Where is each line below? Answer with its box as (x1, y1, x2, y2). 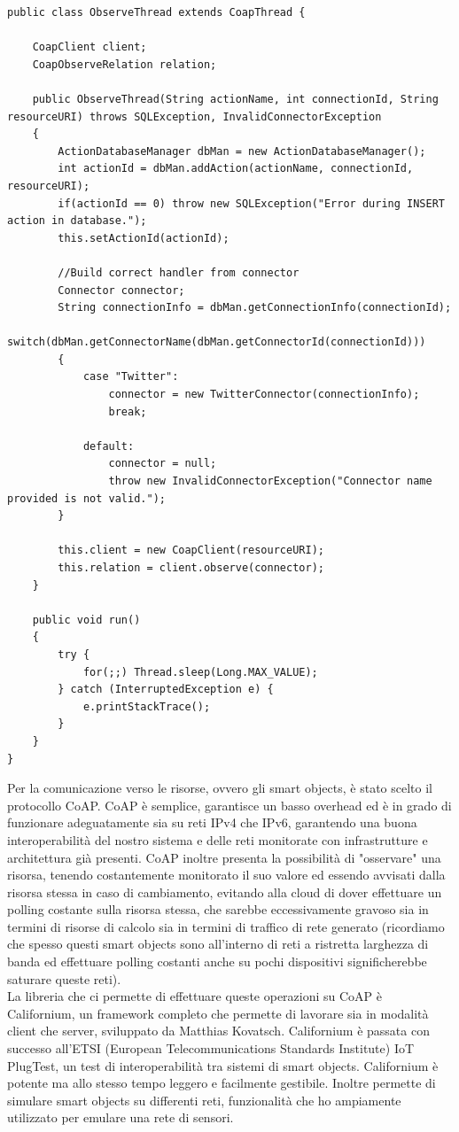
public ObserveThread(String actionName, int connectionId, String (32, 92, 439, 105)
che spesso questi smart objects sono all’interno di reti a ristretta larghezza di (7, 934, 429, 953)
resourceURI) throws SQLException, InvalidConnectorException (7, 110, 382, 123)
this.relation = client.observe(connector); (58, 562, 324, 574)
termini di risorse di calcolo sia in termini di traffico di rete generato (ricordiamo (7, 917, 445, 935)
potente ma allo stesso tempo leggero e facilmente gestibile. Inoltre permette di (7, 1074, 436, 1092)
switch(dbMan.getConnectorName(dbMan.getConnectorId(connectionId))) (7, 336, 426, 349)
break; (108, 405, 147, 418)
